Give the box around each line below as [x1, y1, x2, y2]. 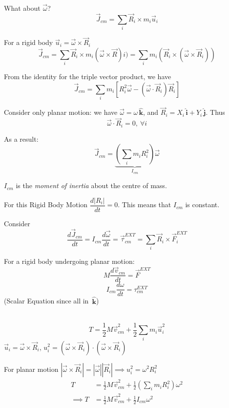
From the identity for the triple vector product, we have [4, 71, 171, 82]
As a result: [4, 133, 39, 144]
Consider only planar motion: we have [4, 107, 118, 117]
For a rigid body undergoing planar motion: [4, 256, 135, 266]
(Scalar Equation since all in [4, 296, 89, 306]
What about [4, 3, 41, 13]
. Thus [206, 107, 225, 117]
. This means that [118, 199, 171, 210]
